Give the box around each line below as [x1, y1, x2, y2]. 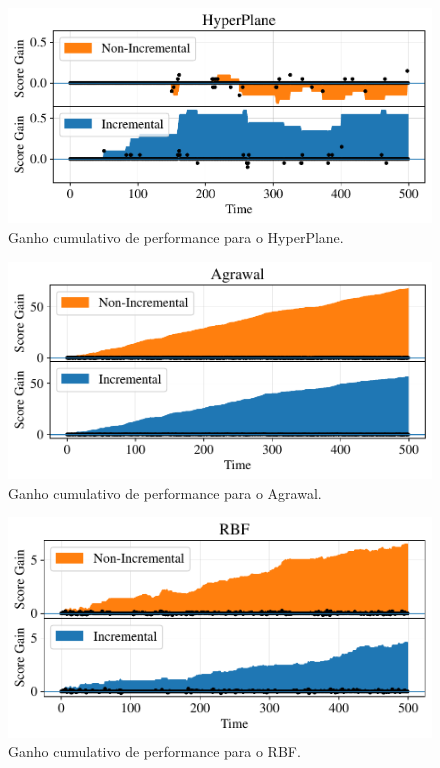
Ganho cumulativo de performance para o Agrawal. [8, 482, 322, 503]
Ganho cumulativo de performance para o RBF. [8, 741, 301, 762]
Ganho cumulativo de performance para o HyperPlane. [8, 226, 344, 247]
